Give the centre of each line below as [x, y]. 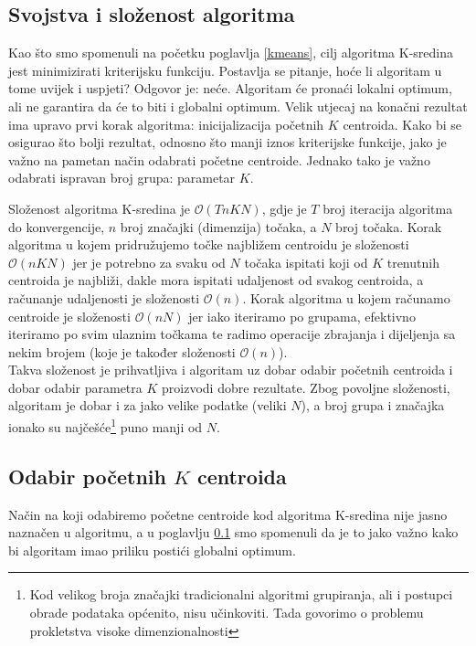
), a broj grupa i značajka [373, 405]
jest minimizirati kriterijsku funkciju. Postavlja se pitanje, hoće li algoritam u [225, 70]
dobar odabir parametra [75, 387]
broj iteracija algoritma [388, 208]
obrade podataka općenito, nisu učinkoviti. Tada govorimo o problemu [227, 612]
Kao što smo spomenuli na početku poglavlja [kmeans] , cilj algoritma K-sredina [231, 53]
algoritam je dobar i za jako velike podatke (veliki [148, 405]
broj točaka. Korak [389, 226]
